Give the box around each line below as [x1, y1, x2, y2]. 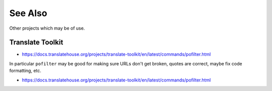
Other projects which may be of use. [9, 25, 85, 31]
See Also [9, 8, 47, 19]
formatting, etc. [9, 68, 41, 74]
